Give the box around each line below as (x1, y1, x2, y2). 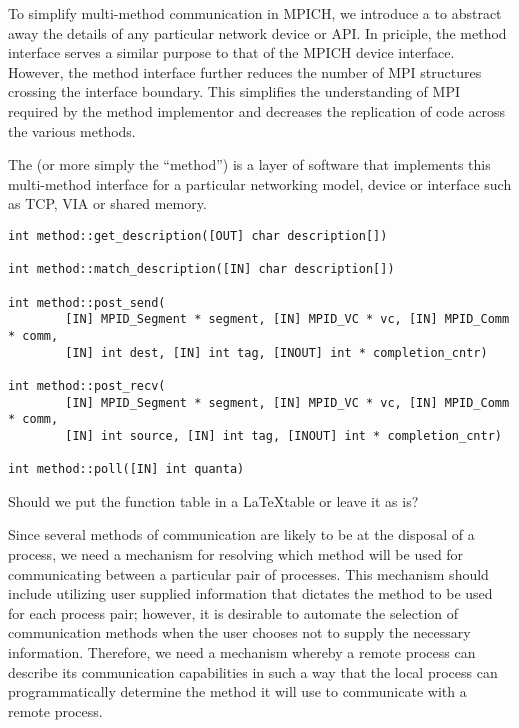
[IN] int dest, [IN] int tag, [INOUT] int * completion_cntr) (65, 345, 488, 360)
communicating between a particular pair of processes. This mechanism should (8, 563, 489, 584)
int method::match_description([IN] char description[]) (8, 262, 395, 277)
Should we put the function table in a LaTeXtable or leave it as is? (8, 490, 419, 511)
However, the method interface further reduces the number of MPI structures (8, 61, 482, 82)
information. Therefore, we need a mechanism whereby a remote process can (8, 641, 476, 662)
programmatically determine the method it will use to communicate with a (8, 681, 467, 702)
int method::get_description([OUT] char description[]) (8, 228, 388, 243)
